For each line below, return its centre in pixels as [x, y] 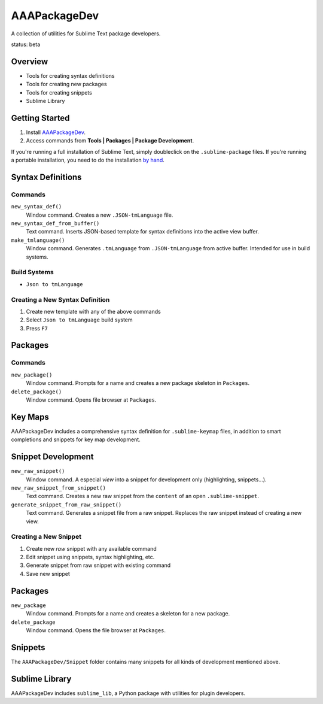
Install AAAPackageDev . [56, 132]
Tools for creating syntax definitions [70, 75]
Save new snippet [48, 573]
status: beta [26, 44]
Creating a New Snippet [46, 537]
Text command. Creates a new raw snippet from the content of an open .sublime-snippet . [143, 496]
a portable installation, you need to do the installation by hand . [88, 160]
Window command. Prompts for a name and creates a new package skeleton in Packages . [138, 383]
